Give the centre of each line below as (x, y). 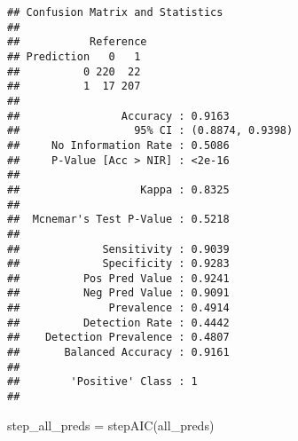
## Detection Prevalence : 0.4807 (118, 338)
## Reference (77, 42)
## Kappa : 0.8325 (118, 189)
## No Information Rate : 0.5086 (118, 145)
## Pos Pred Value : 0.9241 (118, 278)
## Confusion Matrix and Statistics (115, 12)
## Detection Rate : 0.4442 (118, 323)
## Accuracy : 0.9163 (118, 116)
